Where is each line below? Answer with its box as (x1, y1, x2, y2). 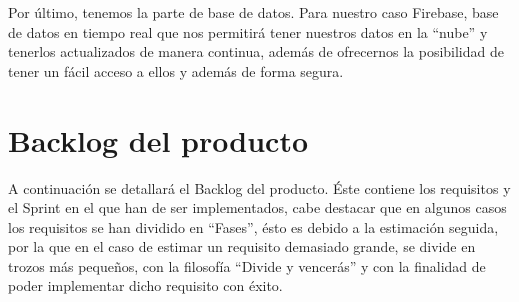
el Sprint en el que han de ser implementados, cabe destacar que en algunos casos (8, 197, 507, 218)
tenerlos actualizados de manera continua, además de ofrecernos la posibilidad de (8, 41, 504, 62)
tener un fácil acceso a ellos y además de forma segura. (8, 60, 344, 81)
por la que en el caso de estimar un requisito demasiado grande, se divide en (8, 236, 476, 257)
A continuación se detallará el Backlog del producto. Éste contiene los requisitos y (8, 177, 511, 198)
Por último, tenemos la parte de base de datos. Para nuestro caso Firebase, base (8, 2, 499, 22)
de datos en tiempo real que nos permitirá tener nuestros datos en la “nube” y (8, 21, 488, 42)
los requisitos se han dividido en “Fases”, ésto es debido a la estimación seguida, (8, 216, 499, 237)
